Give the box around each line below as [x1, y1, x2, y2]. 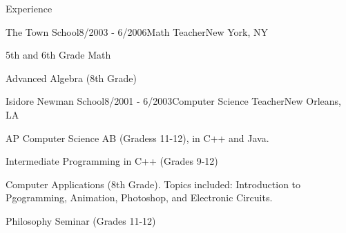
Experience [6, 1, 52, 15]
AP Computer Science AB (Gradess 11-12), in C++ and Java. [6, 130, 269, 145]
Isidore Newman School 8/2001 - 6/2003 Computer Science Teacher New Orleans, [6, 94, 342, 108]
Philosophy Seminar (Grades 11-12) [6, 213, 156, 227]
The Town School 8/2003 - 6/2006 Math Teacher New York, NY [6, 24, 269, 39]
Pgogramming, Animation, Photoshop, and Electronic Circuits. [6, 190, 273, 205]
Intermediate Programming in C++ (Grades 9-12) [6, 154, 218, 168]
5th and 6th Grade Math [6, 48, 111, 62]
